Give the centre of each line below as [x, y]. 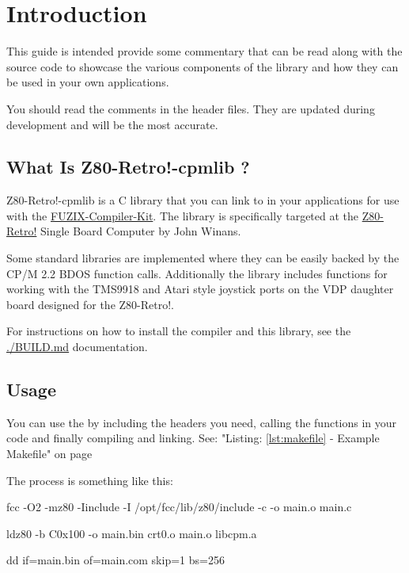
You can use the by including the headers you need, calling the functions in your [202, 422]
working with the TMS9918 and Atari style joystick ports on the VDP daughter [200, 289]
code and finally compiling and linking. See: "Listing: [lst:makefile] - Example [193, 438]
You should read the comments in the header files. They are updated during [191, 108]
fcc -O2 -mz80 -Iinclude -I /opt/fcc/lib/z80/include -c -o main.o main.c [179, 507]
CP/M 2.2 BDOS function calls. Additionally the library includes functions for [197, 273]
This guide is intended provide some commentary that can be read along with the [204, 51]
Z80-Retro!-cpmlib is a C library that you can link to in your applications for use [203, 200]
